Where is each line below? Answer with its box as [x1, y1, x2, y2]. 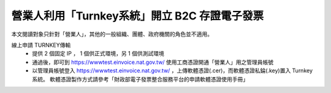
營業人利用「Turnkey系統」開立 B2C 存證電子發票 [11, 9, 264, 22]
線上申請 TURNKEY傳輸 [11, 41, 71, 49]
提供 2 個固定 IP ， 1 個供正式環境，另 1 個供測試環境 [32, 50, 165, 57]
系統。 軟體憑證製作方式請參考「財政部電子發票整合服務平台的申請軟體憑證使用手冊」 [32, 75, 248, 83]
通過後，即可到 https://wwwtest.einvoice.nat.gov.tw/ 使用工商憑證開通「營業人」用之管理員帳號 [32, 58, 274, 66]
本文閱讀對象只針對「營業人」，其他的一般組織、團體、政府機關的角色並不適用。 [11, 30, 213, 38]
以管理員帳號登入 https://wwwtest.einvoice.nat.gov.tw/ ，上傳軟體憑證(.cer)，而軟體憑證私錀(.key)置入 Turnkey [32, 67, 313, 74]
